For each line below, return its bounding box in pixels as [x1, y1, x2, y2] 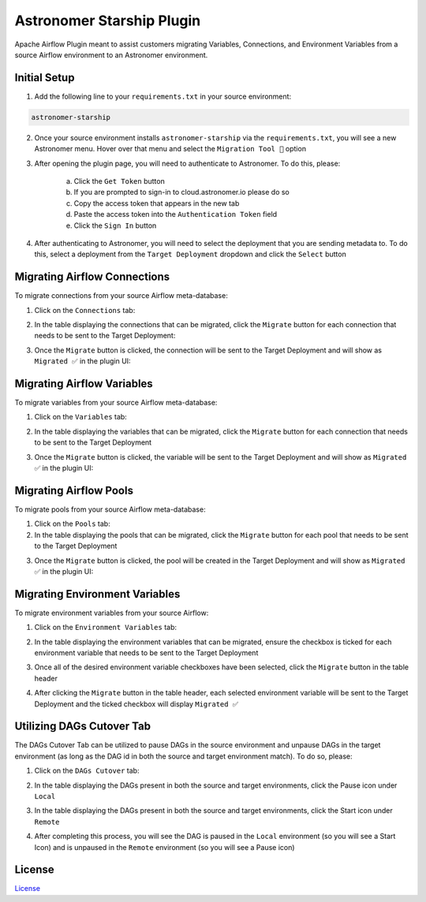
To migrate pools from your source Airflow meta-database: [14, 505, 206, 514]
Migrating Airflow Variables [14, 377, 153, 390]
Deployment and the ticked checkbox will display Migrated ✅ [34, 699, 239, 709]
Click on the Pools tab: [34, 519, 110, 528]
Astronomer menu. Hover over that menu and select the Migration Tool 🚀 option [34, 144, 307, 154]
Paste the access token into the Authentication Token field [73, 210, 278, 219]
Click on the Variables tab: [34, 412, 128, 422]
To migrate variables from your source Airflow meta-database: [14, 398, 218, 408]
